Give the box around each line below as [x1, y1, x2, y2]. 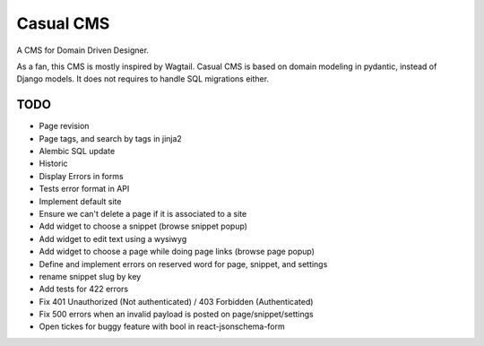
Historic [39, 158, 68, 169]
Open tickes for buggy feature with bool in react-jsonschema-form [39, 321, 286, 332]
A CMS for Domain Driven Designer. [16, 45, 150, 56]
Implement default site [39, 195, 122, 206]
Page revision [39, 121, 90, 132]
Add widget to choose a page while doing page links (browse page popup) [39, 247, 315, 257]
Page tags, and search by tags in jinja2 [39, 133, 183, 143]
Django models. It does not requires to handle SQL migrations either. [16, 74, 269, 84]
